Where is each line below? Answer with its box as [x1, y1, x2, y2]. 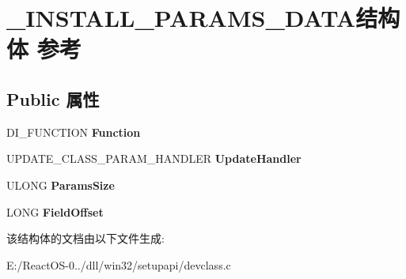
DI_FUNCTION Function [6, 123, 141, 140]
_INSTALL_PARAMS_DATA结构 [6, 2, 400, 34]
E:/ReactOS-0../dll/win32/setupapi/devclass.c [6, 256, 231, 273]
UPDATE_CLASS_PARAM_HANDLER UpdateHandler [6, 150, 302, 167]
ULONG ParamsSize [6, 176, 115, 193]
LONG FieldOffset [6, 203, 104, 220]
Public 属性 [6, 86, 100, 111]
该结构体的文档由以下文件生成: [6, 230, 165, 247]
